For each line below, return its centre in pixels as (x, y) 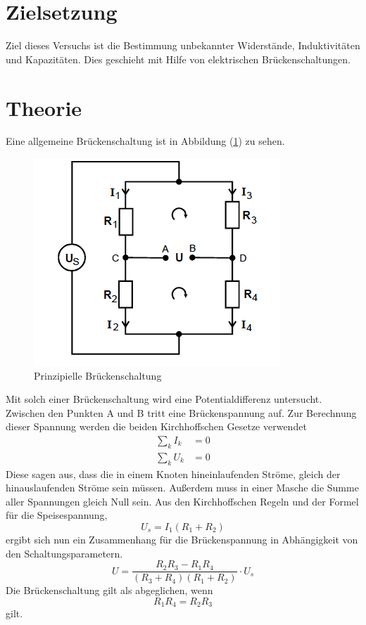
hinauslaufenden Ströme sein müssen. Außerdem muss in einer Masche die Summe (182, 488)
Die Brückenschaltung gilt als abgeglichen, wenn (109, 590)
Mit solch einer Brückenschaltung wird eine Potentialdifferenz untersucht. (164, 399)
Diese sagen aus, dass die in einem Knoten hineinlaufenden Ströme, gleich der (173, 473)
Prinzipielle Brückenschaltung (98, 375)
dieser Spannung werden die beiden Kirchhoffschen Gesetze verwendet (156, 426)
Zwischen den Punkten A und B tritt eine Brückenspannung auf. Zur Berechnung (181, 412)
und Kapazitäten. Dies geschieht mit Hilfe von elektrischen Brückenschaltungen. (178, 59)
